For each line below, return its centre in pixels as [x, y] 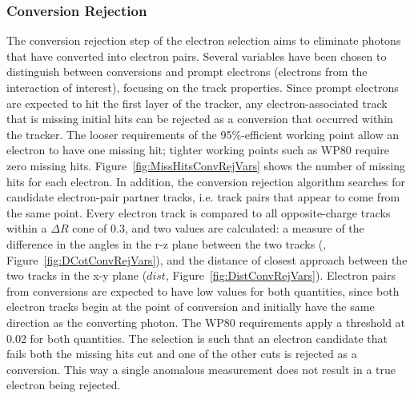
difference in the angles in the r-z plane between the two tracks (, [167, 243]
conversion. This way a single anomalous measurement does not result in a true [201, 369]
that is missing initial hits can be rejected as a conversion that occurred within [200, 119]
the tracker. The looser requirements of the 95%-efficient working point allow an [203, 134]
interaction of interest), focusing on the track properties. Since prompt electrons [203, 87]
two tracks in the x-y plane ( [77, 275]
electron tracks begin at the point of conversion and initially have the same [191, 306]
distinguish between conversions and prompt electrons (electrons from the [187, 72]
